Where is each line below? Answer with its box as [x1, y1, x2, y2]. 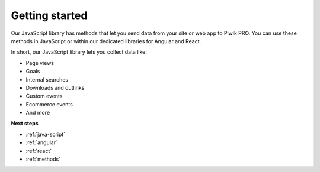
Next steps [11, 120, 39, 127]
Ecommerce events [25, 100, 73, 108]
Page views [25, 59, 55, 66]
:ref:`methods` [25, 155, 61, 163]
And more [25, 109, 50, 116]
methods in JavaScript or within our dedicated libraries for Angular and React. [11, 37, 201, 44]
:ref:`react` [25, 147, 52, 154]
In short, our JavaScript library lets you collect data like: [11, 48, 148, 56]
